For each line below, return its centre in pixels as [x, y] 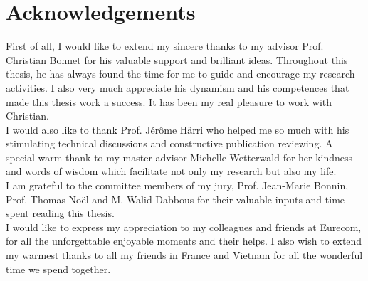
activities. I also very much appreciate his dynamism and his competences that [178, 87]
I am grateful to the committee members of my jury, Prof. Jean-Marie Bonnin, [177, 185]
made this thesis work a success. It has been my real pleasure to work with [169, 101]
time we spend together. [58, 269]
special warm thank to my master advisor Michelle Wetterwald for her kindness [179, 157]
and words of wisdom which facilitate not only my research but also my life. [171, 171]
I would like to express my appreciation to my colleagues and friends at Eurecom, [184, 227]
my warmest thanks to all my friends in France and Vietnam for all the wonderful [184, 255]
